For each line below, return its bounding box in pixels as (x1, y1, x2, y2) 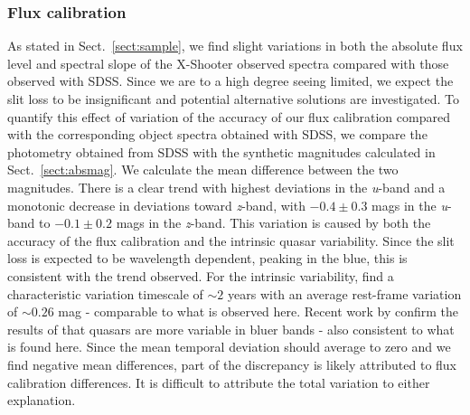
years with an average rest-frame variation (228, 284, 462, 303)
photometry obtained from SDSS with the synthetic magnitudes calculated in (7, 142, 436, 161)
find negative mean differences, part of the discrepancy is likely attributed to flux (7, 354, 457, 373)
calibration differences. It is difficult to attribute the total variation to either (7, 373, 430, 391)
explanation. (7, 391, 76, 410)
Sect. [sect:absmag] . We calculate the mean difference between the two (7, 160, 399, 179)
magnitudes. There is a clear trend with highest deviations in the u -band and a (7, 177, 446, 196)
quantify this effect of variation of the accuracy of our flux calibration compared (7, 107, 450, 126)
